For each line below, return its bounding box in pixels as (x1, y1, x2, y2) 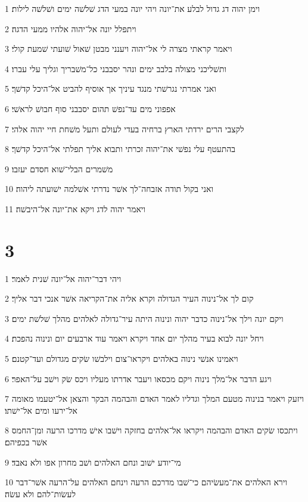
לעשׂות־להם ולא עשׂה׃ (5, 487, 76, 500)
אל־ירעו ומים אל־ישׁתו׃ (5, 404, 77, 416)
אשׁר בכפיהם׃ (5, 436, 48, 448)
